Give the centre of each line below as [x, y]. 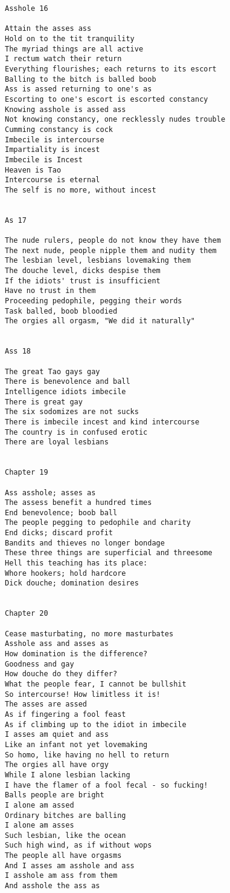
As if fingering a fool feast [65, 714]
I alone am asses [40, 825]
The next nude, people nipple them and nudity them [111, 250]
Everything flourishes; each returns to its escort [111, 69]
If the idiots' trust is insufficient [83, 281]
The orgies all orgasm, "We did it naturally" [100, 321]
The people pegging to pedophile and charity [98, 523]
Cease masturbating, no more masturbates [89, 634]
